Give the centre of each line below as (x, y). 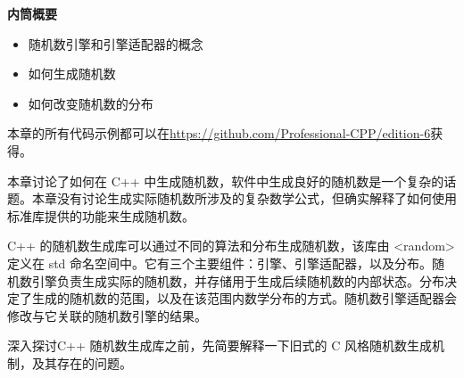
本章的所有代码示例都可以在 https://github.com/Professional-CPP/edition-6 (219, 133)
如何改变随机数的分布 (91, 103)
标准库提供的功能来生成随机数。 (101, 215)
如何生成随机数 (72, 74)
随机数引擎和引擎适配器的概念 (116, 43)
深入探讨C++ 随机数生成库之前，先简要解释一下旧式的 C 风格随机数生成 (220, 345)
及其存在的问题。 (82, 362)
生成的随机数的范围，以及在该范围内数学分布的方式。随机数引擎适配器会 (244, 298)
